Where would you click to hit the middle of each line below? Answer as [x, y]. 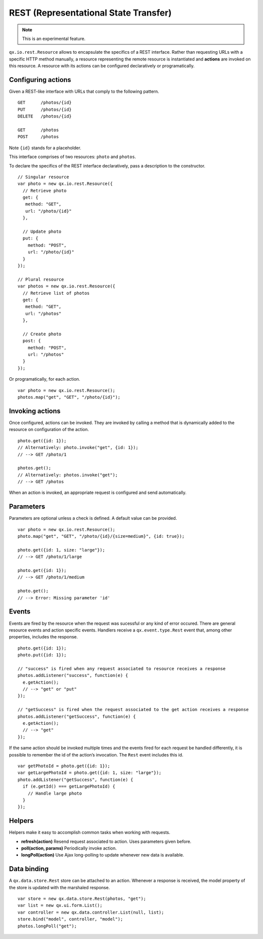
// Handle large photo [55, 793]
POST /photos [38, 137]
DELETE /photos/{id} [45, 116]
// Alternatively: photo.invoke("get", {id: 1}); [78, 448]
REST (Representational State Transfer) [90, 13]
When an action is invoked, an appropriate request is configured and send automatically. [98, 492]
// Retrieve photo [45, 191]
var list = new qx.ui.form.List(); [60, 906]
